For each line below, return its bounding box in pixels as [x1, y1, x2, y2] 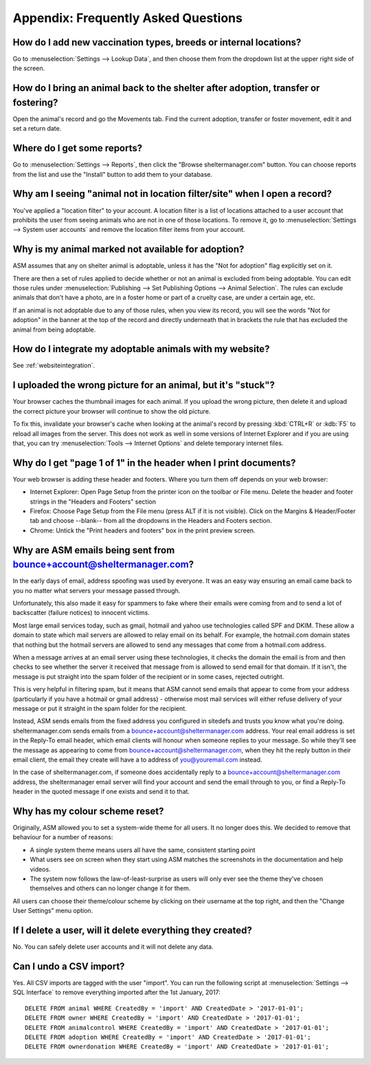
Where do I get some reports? [12, 142, 143, 154]
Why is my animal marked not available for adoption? [12, 244, 245, 255]
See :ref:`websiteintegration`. [12, 361, 95, 369]
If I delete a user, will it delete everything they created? [12, 924, 252, 936]
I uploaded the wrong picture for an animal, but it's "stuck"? [12, 379, 275, 391]
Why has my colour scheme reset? [12, 805, 164, 817]
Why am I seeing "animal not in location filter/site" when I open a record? [12, 188, 333, 200]
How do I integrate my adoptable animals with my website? [12, 343, 270, 355]
